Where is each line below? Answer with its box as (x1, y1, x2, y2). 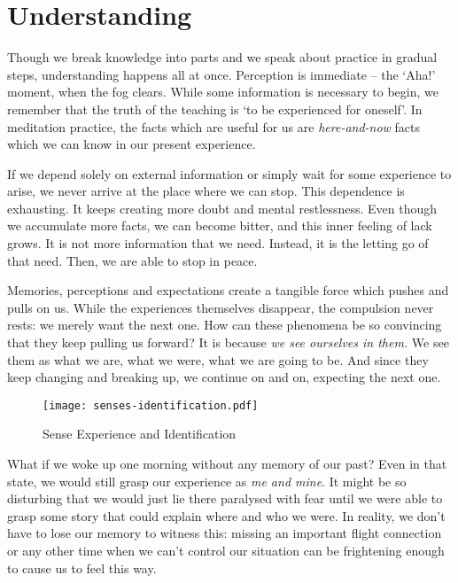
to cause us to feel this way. (7, 558, 157, 577)
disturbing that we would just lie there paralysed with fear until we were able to (7, 489, 443, 508)
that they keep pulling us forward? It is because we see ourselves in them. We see (7, 333, 449, 352)
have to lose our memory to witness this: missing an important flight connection (7, 524, 442, 542)
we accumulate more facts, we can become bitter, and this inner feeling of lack (7, 216, 432, 235)
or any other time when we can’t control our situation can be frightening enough (7, 541, 445, 560)
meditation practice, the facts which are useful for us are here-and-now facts (7, 117, 421, 136)
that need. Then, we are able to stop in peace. (7, 251, 258, 269)
